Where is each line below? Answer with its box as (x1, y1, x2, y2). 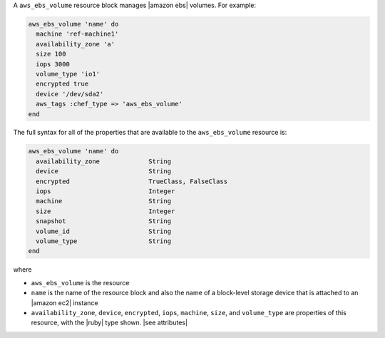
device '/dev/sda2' (36, 90, 104, 98)
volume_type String (36, 237, 171, 245)
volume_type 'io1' (36, 70, 100, 78)
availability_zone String (36, 157, 171, 165)
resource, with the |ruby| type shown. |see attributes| (31, 318, 188, 327)
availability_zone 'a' (36, 40, 115, 48)
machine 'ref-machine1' (36, 30, 119, 39)
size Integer (36, 207, 175, 215)
